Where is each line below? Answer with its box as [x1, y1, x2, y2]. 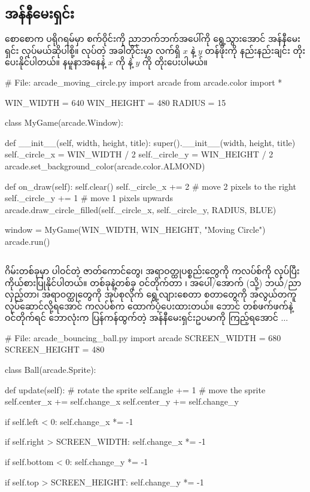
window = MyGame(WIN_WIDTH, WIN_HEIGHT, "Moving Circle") [5, 223, 266, 236]
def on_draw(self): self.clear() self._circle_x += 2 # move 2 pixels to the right [5, 180, 296, 192]
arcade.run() [5, 235, 50, 247]
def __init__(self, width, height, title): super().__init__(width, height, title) [5, 136, 296, 148]
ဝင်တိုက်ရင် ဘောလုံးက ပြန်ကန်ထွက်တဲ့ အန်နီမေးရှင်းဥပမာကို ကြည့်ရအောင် [5, 311, 278, 324]
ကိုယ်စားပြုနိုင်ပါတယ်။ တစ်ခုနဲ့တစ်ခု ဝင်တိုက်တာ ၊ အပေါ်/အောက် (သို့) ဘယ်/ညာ [5, 276, 302, 288]
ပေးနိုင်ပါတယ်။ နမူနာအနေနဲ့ [5, 56, 106, 68]
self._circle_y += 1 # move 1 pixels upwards [5, 192, 174, 204]
